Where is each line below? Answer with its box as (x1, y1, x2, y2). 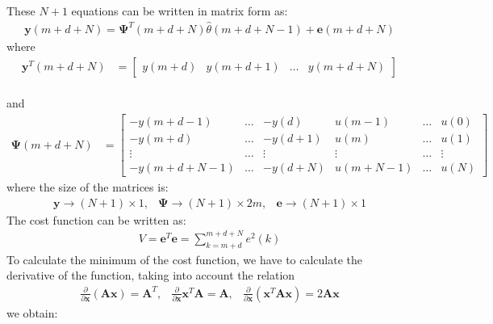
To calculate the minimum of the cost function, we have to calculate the (6, 250, 363, 267)
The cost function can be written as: (6, 211, 186, 228)
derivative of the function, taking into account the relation (6, 267, 295, 284)
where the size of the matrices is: (6, 179, 169, 196)
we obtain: (6, 304, 58, 321)
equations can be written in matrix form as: (71, 2, 288, 19)
